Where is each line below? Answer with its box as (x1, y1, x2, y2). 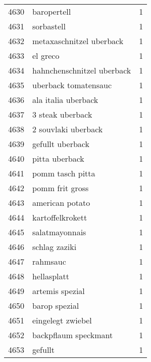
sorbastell (32, 20, 66, 32)
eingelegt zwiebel (32, 314, 92, 326)
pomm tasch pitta (32, 167, 95, 179)
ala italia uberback (32, 94, 98, 105)
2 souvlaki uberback (32, 123, 103, 135)
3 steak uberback (32, 108, 92, 120)
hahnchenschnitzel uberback (32, 64, 131, 76)
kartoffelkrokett (32, 211, 87, 223)
